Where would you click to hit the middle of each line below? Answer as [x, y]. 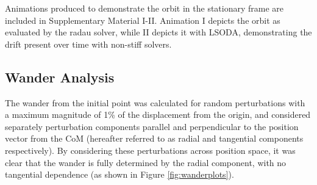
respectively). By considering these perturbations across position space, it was [150, 150]
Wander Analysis [60, 77]
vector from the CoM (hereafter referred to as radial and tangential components [154, 138]
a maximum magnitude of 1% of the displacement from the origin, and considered [158, 114]
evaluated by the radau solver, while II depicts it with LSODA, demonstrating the [158, 32]
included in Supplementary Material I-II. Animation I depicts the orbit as [143, 20]
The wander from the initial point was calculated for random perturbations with [155, 102]
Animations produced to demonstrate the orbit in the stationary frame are [144, 8]
